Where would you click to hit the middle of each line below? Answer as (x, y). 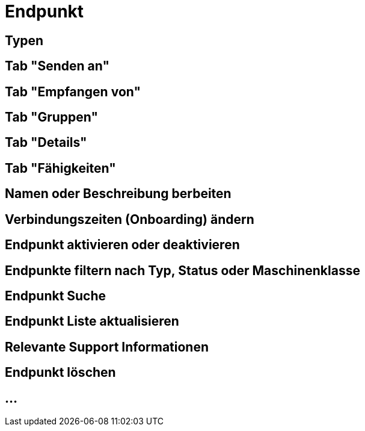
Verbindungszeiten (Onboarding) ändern (130, 219)
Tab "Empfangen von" (73, 91)
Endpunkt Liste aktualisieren (92, 321)
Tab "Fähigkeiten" (60, 168)
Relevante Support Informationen (107, 347)
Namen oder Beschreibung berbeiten (118, 194)
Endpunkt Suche (56, 296)
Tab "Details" (46, 143)
